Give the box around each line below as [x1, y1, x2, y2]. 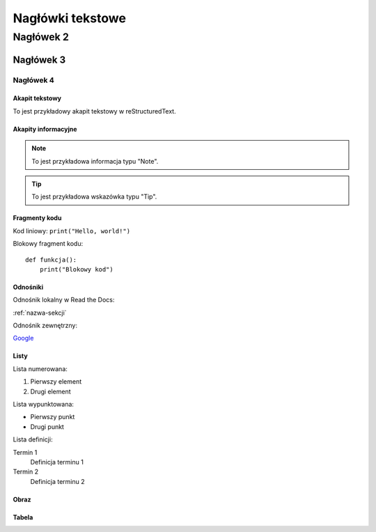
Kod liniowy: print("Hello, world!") [13, 226, 131, 235]
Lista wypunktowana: [13, 400, 75, 409]
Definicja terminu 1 [30, 457, 84, 466]
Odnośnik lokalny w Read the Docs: [13, 296, 115, 304]
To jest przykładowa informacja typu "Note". [31, 157, 159, 165]
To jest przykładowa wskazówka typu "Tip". [31, 192, 157, 201]
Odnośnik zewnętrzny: [13, 321, 78, 330]
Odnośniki [13, 283, 44, 291]
